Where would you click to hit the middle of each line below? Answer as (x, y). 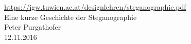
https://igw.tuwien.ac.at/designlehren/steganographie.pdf (95, 7)
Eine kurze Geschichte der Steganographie (71, 17)
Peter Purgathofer (33, 27)
